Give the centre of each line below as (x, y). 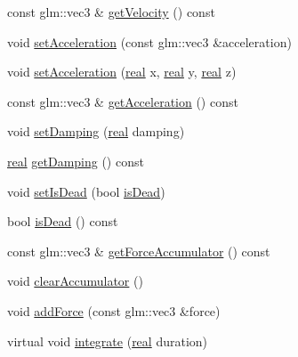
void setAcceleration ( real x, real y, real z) (122, 72)
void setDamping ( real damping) (96, 131)
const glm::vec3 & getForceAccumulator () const (139, 251)
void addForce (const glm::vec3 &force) (114, 310)
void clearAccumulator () (75, 281)
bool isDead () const (63, 221)
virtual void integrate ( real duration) (108, 341)
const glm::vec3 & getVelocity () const (111, 12)
